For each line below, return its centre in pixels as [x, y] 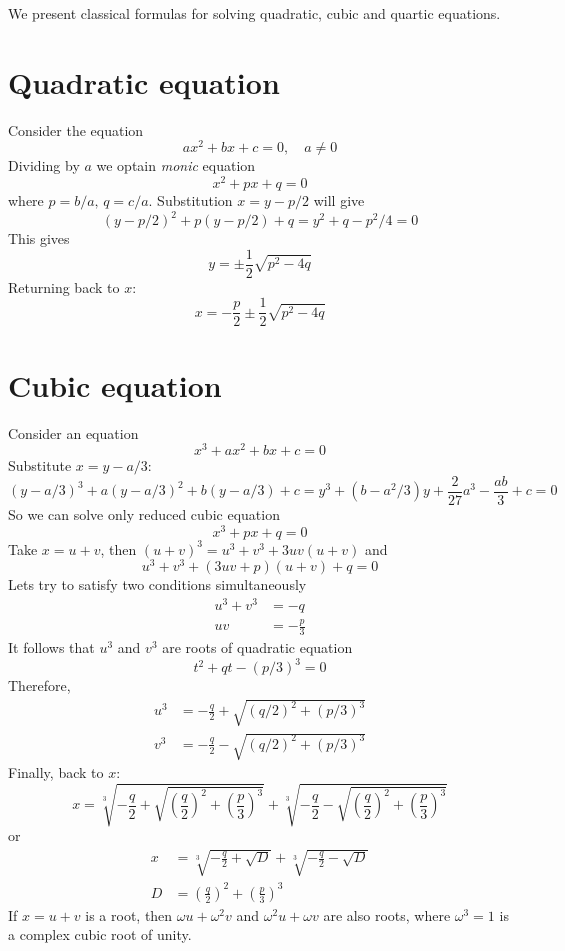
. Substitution [190, 200]
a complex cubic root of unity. [100, 934]
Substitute [40, 465]
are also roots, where [387, 914]
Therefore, [39, 685]
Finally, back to [56, 771]
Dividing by [44, 165]
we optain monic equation [176, 165]
